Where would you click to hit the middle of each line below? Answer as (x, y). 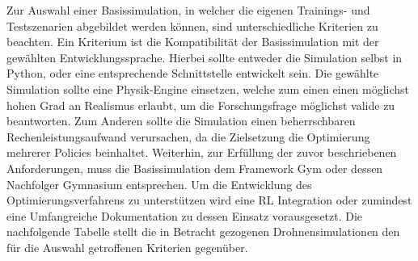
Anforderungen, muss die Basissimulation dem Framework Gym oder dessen (195, 168)
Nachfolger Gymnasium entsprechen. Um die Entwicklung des (159, 184)
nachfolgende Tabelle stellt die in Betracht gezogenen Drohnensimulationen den (203, 232)
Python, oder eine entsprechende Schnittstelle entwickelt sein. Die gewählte (193, 73)
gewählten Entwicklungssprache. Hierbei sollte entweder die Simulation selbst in (205, 57)
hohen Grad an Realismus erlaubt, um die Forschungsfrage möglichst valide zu (201, 105)
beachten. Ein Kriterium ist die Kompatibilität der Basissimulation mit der (193, 42)
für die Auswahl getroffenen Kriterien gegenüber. (127, 247)
